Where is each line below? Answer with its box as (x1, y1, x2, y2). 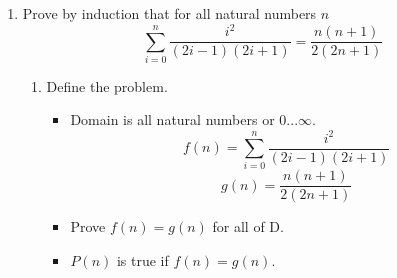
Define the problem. (46, 75, 168, 96)
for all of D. (212, 216, 284, 237)
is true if (116, 250, 169, 271)
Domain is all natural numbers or (70, 109, 275, 130)
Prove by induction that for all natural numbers (22, 3, 317, 23)
